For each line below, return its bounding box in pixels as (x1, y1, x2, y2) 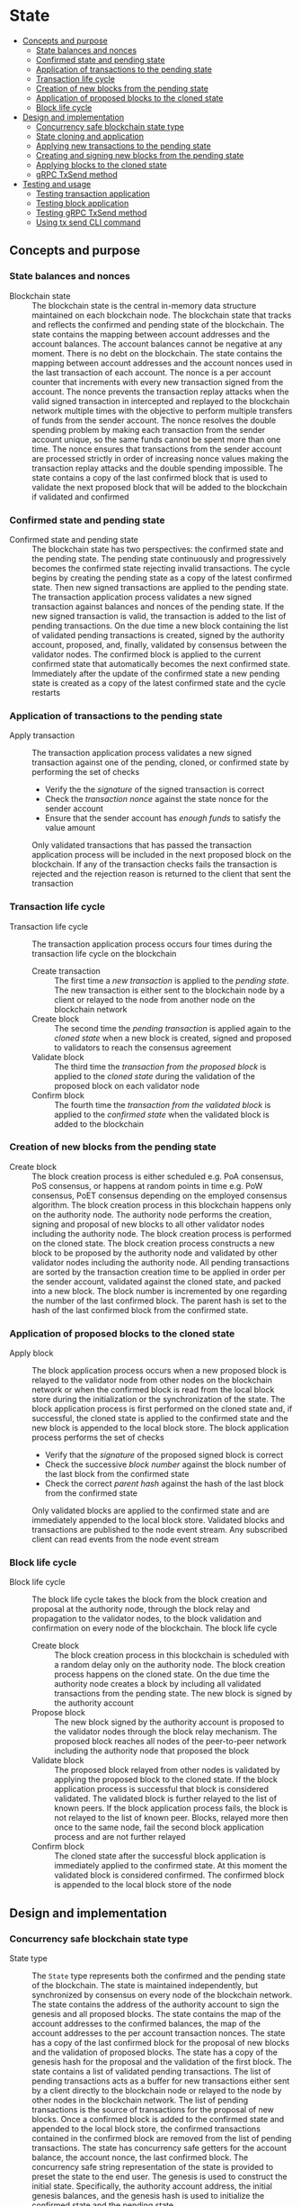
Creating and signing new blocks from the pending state (35, 149, 244, 160)
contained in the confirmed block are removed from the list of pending (31, 2133, 292, 2144)
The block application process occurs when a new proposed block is (31, 1365, 288, 1376)
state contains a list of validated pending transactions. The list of (31, 2066, 271, 2077)
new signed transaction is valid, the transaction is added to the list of (31, 610, 287, 621)
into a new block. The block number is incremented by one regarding (31, 1285, 288, 1296)
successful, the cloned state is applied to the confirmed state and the (31, 1413, 289, 1424)
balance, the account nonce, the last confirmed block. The (31, 2152, 249, 2163)
